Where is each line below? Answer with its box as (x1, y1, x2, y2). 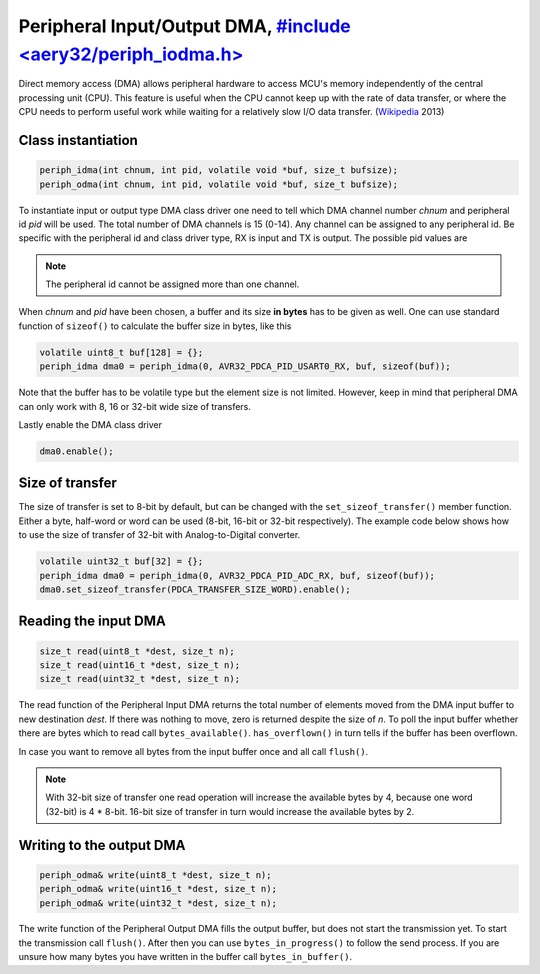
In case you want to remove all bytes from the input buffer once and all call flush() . (18, 745, 369, 757)
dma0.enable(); (39, 445, 114, 457)
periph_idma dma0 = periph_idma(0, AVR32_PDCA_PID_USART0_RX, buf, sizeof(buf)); (39, 361, 452, 372)
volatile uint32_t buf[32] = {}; (39, 556, 204, 567)
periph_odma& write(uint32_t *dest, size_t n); (39, 897, 277, 909)
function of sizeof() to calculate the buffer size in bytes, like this (18, 320, 292, 332)
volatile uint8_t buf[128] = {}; (39, 346, 204, 358)
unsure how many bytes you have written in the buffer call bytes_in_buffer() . (18, 951, 353, 963)
